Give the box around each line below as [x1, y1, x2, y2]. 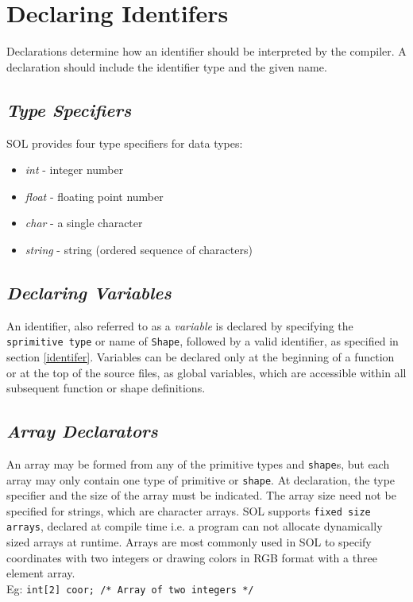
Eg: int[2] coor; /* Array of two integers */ [6, 580, 254, 596]
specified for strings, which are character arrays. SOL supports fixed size [6, 502, 371, 519]
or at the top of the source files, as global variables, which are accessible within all [6, 364, 407, 380]
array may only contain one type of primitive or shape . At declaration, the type [6, 471, 396, 488]
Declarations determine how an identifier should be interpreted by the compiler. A [6, 43, 407, 60]
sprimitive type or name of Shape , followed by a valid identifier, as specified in [6, 333, 399, 349]
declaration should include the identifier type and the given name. [6, 58, 327, 75]
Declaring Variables [6, 280, 172, 304]
